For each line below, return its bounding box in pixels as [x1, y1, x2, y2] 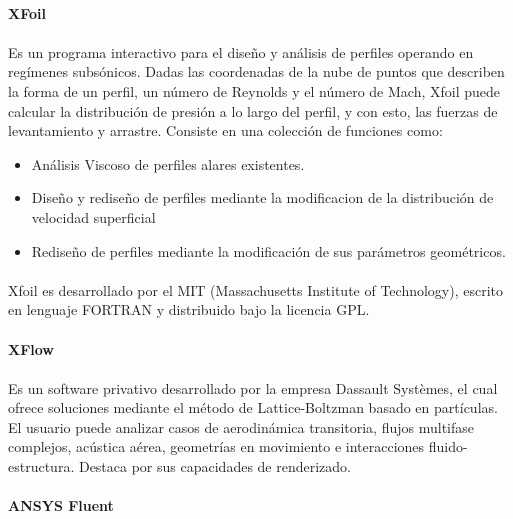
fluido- [428, 436, 468, 457]
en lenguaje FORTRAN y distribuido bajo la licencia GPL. [8, 299, 370, 320]
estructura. [8, 456, 75, 477]
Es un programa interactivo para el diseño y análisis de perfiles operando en [8, 41, 474, 62]
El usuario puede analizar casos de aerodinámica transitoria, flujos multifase [8, 416, 474, 437]
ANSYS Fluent [8, 495, 114, 516]
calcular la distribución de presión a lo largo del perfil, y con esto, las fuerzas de [8, 100, 498, 121]
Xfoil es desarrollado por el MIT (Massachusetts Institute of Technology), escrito [8, 279, 504, 300]
